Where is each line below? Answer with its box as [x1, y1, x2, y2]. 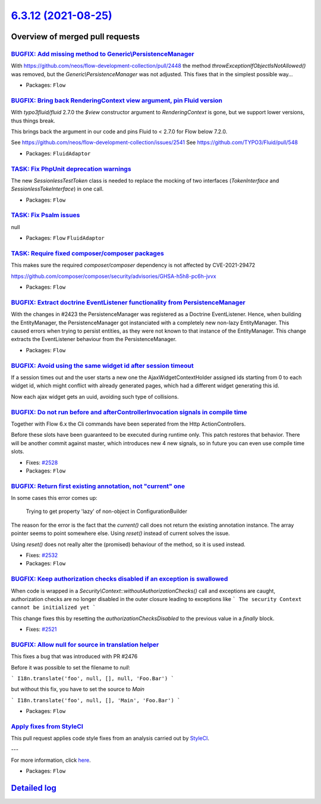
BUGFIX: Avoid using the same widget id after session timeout [11, 361, 194, 370]
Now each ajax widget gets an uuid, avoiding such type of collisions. [11, 393, 179, 400]
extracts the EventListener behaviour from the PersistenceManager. [11, 336, 177, 343]
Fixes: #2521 [26, 625, 57, 633]
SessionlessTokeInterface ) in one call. [11, 185, 104, 193]
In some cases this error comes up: [11, 495, 97, 502]
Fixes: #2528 [26, 459, 58, 466]
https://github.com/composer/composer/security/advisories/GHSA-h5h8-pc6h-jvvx [11, 273, 216, 280]
